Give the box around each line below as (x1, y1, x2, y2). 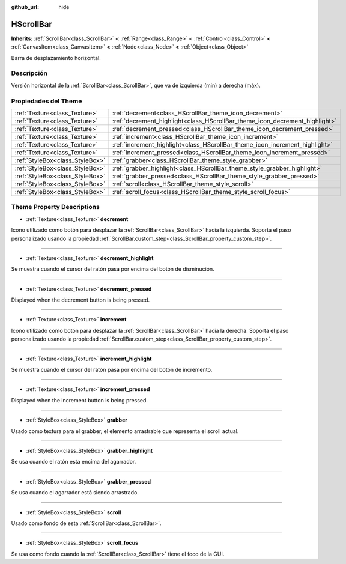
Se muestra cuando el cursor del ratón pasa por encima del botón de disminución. (11, 265, 214, 273)
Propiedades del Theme (11, 97, 82, 105)
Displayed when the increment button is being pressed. (11, 396, 148, 404)
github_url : (11, 4, 39, 10)
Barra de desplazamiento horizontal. (11, 54, 102, 61)
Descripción (11, 69, 48, 77)
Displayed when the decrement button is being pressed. (11, 296, 150, 303)
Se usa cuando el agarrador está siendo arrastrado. (11, 489, 139, 496)
